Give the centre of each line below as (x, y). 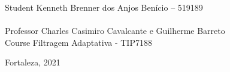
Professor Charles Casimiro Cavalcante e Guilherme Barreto (115, 31)
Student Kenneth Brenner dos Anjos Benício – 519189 (104, 7)
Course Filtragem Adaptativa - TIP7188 (78, 42)
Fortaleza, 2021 (33, 62)
